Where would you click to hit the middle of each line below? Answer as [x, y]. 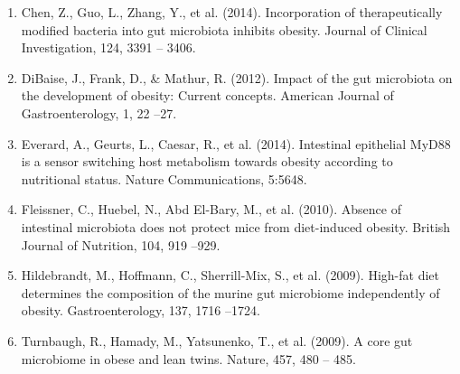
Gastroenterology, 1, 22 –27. [99, 112]
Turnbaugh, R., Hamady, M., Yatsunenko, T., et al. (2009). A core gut [217, 340]
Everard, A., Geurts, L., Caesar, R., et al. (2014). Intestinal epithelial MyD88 [236, 143]
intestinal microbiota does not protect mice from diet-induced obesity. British [236, 226]
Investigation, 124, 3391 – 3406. [108, 47]
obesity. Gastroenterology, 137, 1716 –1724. [141, 310]
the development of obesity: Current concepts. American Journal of [207, 95]
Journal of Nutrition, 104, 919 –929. [121, 244]
